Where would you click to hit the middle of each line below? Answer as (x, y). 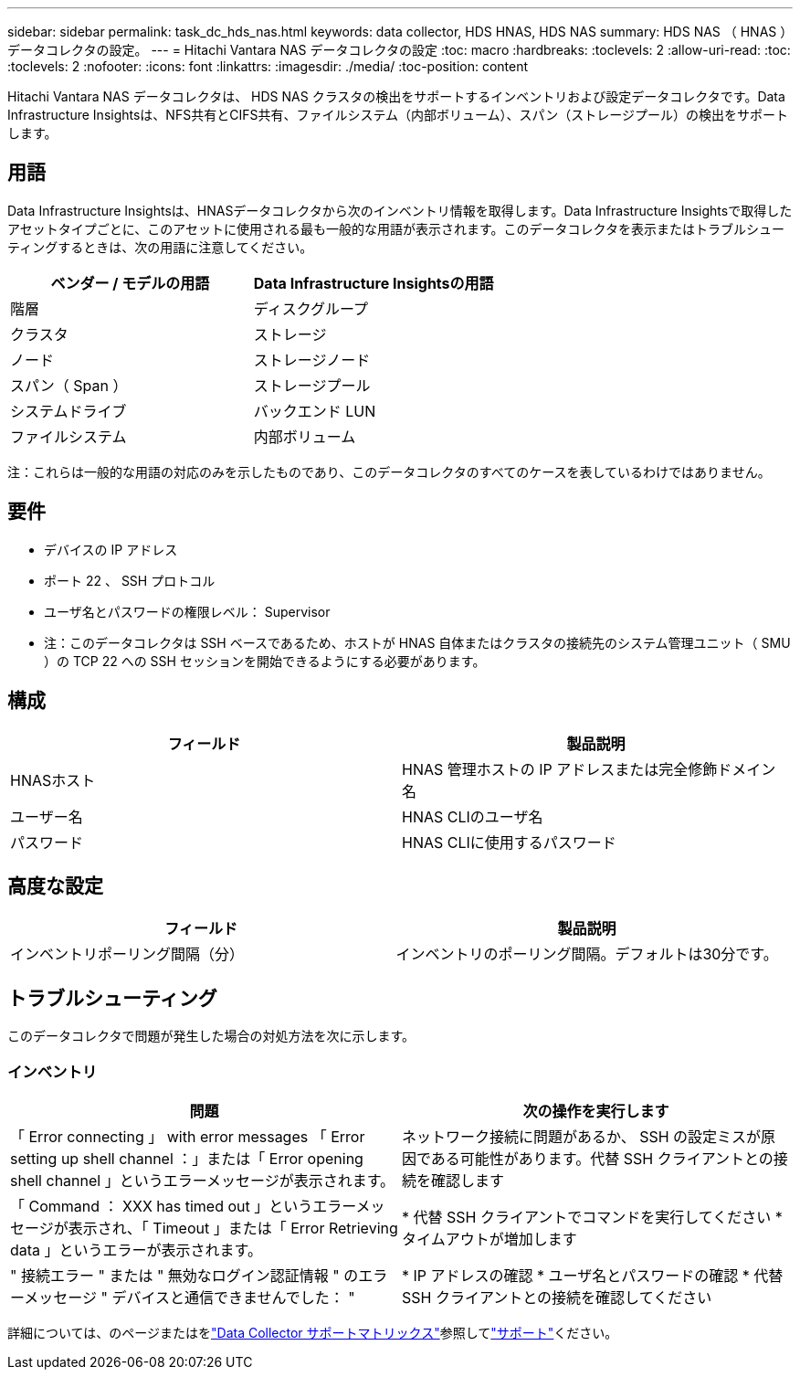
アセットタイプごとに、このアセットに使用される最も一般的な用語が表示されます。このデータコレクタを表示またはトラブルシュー (396, 228)
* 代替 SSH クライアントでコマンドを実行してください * (592, 1217)
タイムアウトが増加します (489, 1239)
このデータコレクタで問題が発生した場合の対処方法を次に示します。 (211, 1036)
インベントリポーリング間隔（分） (127, 954)
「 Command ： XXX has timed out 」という (162, 1206)
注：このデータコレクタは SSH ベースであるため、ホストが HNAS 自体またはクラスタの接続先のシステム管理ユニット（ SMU (417, 642)
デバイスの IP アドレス (111, 549)
